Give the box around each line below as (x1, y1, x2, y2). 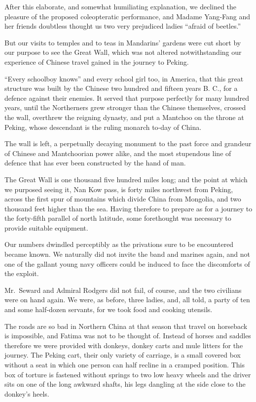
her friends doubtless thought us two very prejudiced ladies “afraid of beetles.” (4, 21, 241, 31)
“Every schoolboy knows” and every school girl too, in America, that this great (4, 73, 244, 83)
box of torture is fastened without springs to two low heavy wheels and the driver (4, 369, 251, 379)
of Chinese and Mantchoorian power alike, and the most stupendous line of (4, 148, 231, 158)
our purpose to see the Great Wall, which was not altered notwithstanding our (4, 47, 242, 57)
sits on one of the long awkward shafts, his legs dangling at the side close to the (4, 379, 246, 389)
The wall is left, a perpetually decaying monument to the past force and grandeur (4, 138, 252, 149)
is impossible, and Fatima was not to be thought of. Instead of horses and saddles (4, 330, 251, 341)
